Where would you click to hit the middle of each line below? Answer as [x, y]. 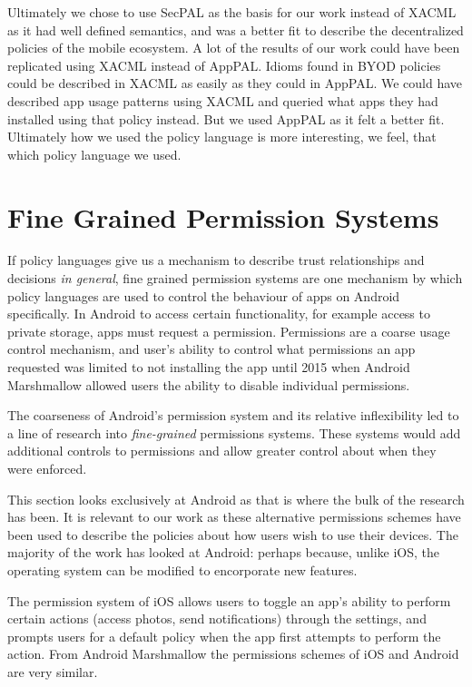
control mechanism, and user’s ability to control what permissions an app [211, 349]
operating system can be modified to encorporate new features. [182, 569]
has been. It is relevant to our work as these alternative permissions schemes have [234, 517]
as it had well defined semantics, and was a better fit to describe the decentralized [236, 29]
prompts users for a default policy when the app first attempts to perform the [224, 636]
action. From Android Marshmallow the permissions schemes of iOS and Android [233, 654]
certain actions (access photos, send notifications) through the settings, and [217, 618]
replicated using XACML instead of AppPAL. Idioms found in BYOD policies [224, 65]
